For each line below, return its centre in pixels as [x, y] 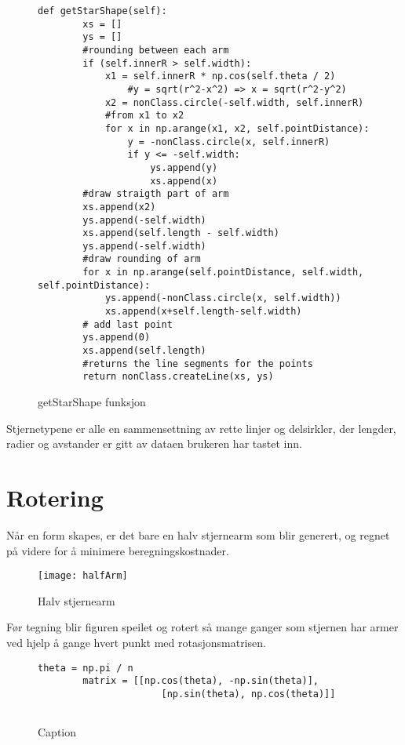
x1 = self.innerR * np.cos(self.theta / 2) [220, 76]
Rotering [55, 497]
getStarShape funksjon [92, 402]
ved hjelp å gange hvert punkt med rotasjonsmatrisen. [136, 642]
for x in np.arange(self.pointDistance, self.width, [223, 273]
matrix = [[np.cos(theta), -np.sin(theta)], [201, 681]
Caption [57, 732]
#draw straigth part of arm [156, 194]
